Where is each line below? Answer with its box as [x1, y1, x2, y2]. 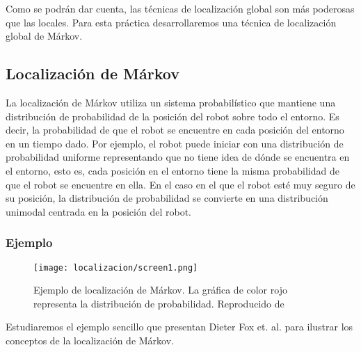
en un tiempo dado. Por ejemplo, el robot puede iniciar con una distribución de [6, 136, 344, 150]
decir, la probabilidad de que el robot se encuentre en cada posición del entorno [6, 122, 344, 137]
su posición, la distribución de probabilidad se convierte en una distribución [6, 191, 328, 205]
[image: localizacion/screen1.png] [33, 262, 198, 273]
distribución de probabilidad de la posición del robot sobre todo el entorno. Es [6, 109, 339, 123]
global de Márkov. [6, 29, 83, 43]
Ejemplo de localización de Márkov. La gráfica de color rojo [33, 282, 287, 297]
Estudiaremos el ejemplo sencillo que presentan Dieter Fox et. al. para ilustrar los [6, 319, 353, 334]
